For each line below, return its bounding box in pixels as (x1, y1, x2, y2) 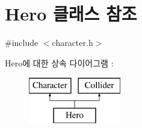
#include (5, 36, 39, 49)
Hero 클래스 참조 (5, 1, 137, 26)
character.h (52, 36, 93, 49)
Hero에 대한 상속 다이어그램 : (5, 56, 114, 69)
